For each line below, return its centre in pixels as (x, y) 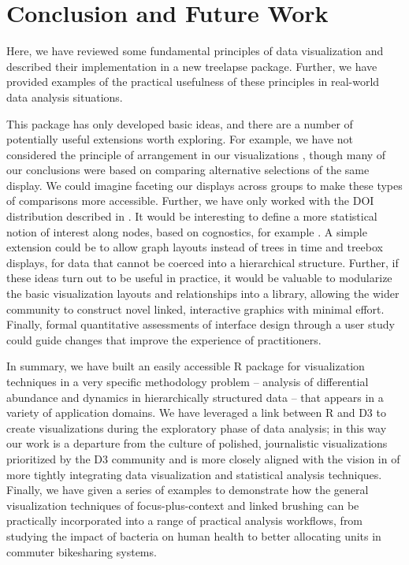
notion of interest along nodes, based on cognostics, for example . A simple (187, 231)
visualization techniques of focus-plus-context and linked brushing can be (183, 505)
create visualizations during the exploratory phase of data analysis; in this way (197, 427)
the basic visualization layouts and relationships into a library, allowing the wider (203, 294)
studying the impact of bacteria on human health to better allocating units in (194, 535)
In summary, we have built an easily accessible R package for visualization (186, 366)
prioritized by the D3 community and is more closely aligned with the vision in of (203, 458)
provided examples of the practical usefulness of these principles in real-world (193, 82)
